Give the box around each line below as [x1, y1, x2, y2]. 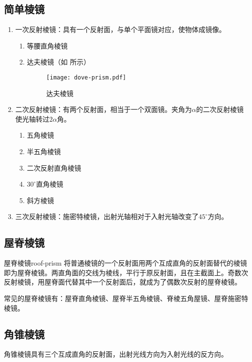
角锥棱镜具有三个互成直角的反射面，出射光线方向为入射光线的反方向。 [4, 349, 228, 359]
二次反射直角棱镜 [27, 162, 81, 173]
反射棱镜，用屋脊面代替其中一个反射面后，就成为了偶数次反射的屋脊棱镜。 [4, 277, 241, 287]
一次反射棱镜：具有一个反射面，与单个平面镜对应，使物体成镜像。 [15, 24, 226, 34]
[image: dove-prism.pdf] [46, 74, 126, 81]
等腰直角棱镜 [27, 40, 68, 50]
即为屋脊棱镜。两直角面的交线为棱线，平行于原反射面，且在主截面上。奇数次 [4, 267, 248, 277]
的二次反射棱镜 [196, 104, 244, 114]
